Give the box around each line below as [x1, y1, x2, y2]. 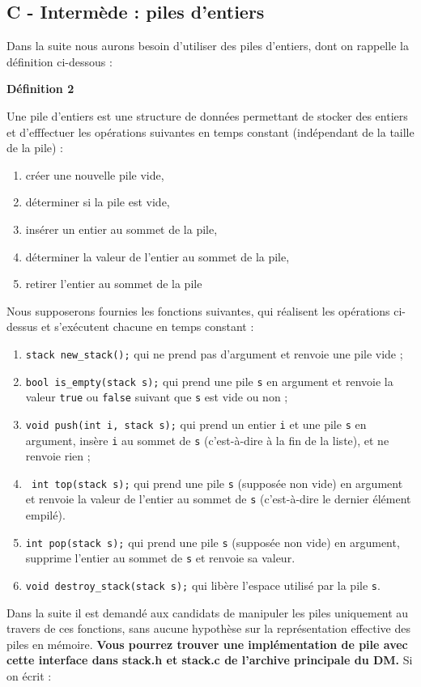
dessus [6, 318, 38, 335]
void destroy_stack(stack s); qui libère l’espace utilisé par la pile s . [25, 577, 381, 594]
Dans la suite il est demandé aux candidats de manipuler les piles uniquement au [6, 604, 409, 621]
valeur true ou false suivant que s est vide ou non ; [25, 388, 288, 405]
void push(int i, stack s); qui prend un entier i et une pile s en [25, 415, 367, 432]
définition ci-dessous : [6, 53, 113, 70]
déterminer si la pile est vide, [25, 193, 170, 210]
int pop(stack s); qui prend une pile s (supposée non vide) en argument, [25, 533, 400, 550]
